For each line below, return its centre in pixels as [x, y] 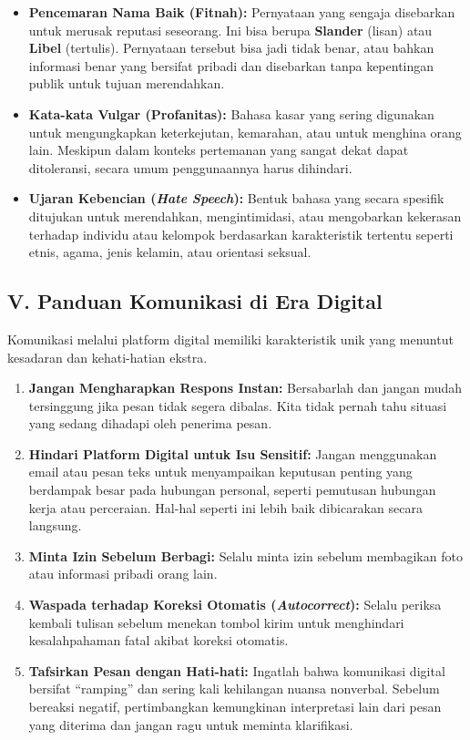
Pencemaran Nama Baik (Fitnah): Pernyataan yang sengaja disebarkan [242, 12]
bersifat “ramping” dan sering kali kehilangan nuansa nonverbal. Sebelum [234, 689]
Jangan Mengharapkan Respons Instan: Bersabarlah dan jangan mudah [245, 388]
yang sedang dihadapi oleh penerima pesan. [150, 423]
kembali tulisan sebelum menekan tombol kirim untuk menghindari [216, 622]
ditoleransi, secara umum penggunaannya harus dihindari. [190, 167]
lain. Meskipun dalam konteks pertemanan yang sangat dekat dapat [219, 150]
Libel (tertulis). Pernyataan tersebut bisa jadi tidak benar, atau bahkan [231, 48]
